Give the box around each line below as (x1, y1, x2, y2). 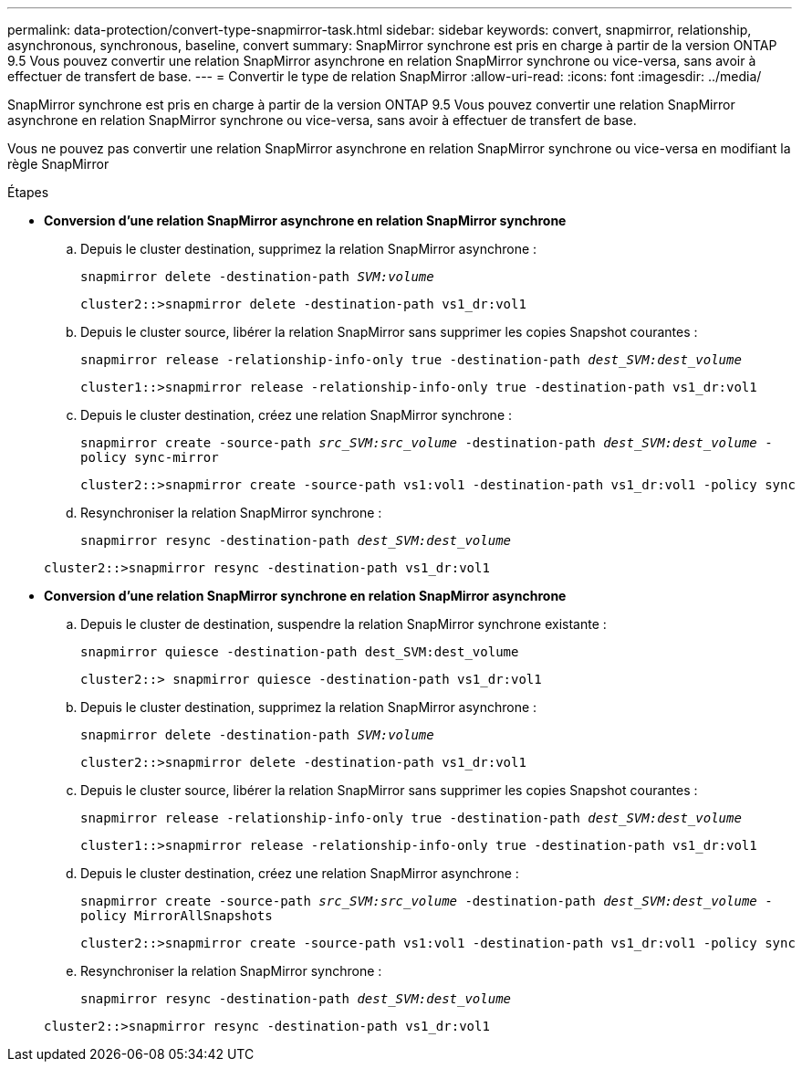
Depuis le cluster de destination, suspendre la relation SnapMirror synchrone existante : (80, 616, 607, 632)
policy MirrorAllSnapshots (80, 908, 273, 923)
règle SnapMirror (7, 156, 109, 172)
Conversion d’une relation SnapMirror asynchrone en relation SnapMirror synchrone (44, 213, 567, 228)
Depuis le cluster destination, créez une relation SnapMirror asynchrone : (80, 865, 519, 881)
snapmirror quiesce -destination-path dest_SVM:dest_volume (80, 645, 519, 659)
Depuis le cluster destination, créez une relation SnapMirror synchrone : (80, 407, 513, 423)
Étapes (7, 184, 49, 200)
